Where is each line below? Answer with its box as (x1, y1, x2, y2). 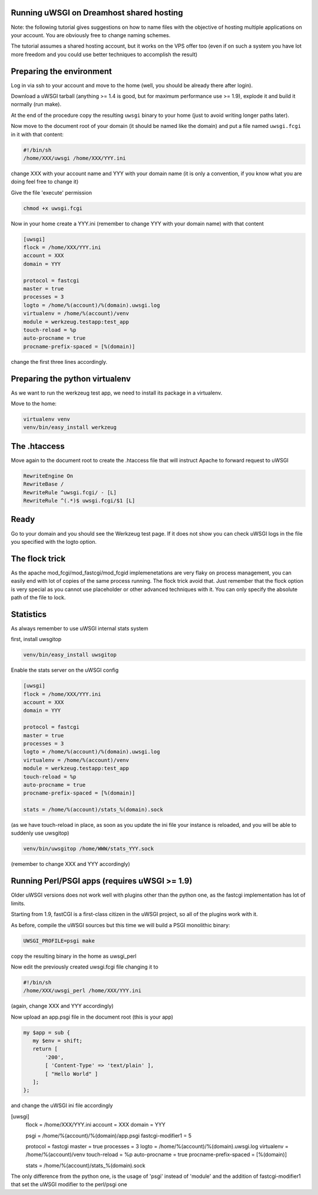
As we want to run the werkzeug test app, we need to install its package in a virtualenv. (11, 389, 223, 396)
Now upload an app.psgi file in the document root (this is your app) (11, 1013, 174, 1020)
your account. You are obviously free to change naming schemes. (11, 31, 171, 38)
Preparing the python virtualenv (11, 373, 131, 383)
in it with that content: (11, 130, 64, 138)
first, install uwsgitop (11, 636, 62, 643)
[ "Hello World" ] (45, 1071, 98, 1077)
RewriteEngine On (23, 472, 74, 479)
